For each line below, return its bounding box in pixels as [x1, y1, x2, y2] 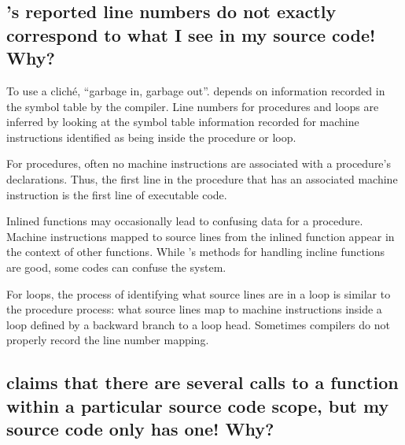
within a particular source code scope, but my [6, 393, 389, 417]
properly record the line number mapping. [6, 332, 209, 348]
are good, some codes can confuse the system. [6, 258, 226, 275]
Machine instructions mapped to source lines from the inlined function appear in [6, 228, 395, 244]
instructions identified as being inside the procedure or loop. [6, 128, 296, 145]
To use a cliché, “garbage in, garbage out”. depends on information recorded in [6, 82, 385, 98]
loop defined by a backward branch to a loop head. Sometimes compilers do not [6, 316, 390, 332]
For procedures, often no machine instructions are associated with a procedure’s [6, 155, 391, 172]
